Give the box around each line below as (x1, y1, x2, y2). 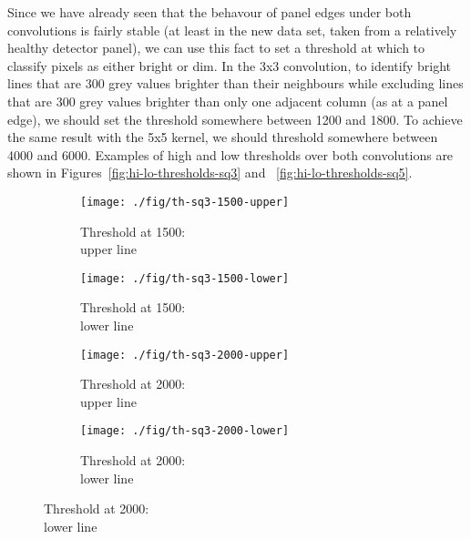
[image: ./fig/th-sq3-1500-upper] (80, 195, 290, 208)
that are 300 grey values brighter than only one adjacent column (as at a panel (7, 91, 448, 110)
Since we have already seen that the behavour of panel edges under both (7, 3, 412, 21)
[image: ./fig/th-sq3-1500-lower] (80, 271, 290, 285)
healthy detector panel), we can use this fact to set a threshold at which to (7, 38, 425, 57)
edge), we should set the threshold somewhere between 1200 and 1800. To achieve (7, 109, 463, 128)
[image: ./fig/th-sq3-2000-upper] (80, 348, 290, 361)
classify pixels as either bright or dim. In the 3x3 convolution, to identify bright (7, 56, 452, 75)
